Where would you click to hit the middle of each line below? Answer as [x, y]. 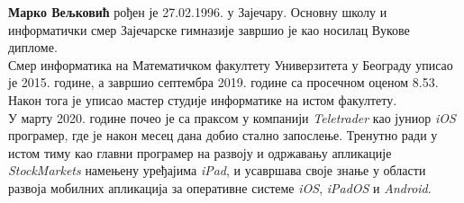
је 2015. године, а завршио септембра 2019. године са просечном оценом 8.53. [223, 82]
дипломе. [33, 47]
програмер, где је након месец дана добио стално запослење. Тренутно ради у [223, 135]
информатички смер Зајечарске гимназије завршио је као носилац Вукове [209, 29]
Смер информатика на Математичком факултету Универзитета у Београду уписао [231, 64]
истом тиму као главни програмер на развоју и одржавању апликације [200, 152]
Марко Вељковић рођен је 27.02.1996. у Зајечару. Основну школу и [198, 12]
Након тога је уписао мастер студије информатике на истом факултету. [203, 99]
